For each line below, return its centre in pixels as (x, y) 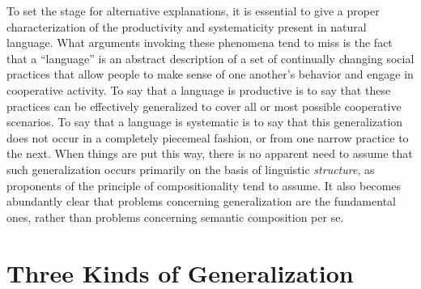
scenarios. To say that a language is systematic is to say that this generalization (205, 122)
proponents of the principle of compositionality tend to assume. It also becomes (204, 185)
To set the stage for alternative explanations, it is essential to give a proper (193, 11)
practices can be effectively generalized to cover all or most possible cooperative (204, 106)
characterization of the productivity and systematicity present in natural (187, 26)
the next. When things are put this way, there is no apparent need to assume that (210, 153)
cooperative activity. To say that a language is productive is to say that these (199, 89)
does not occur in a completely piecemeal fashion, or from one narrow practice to (208, 137)
